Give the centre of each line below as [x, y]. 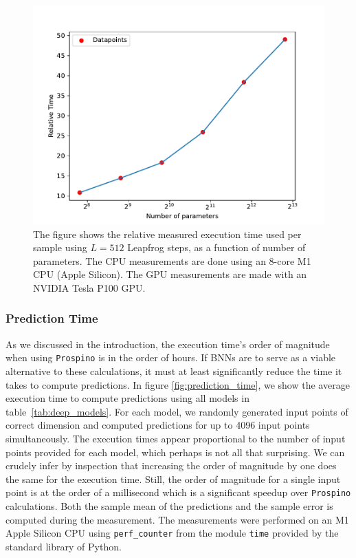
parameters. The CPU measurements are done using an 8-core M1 [172, 260]
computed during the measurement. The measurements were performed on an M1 [177, 519]
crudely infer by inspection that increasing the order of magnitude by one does [171, 465]
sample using [60, 247]
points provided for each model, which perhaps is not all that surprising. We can [175, 452]
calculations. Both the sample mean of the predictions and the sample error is [169, 506]
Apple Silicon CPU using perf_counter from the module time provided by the [172, 533]
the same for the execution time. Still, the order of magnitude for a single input [173, 479]
